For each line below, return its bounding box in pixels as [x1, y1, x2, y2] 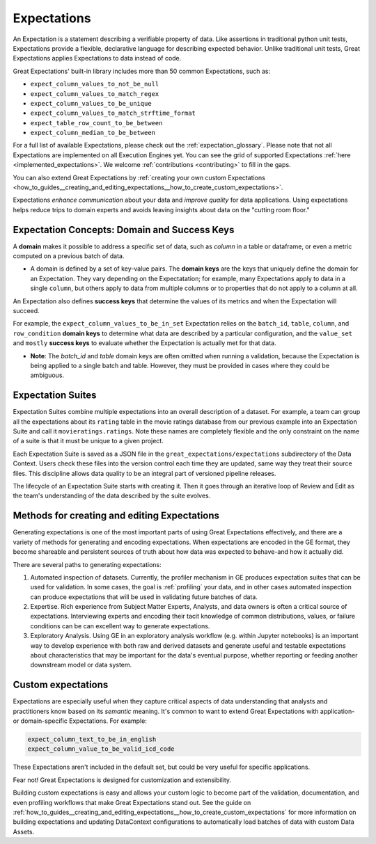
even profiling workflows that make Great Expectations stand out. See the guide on [13, 798, 251, 806]
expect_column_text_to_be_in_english [27, 735, 157, 744]
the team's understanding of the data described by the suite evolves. [13, 491, 211, 500]
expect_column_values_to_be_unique [30, 99, 152, 107]
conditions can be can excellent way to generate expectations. [30, 621, 210, 630]
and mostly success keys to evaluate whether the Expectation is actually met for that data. [13, 339, 276, 347]
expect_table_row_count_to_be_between [30, 119, 163, 127]
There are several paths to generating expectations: [13, 560, 162, 568]
